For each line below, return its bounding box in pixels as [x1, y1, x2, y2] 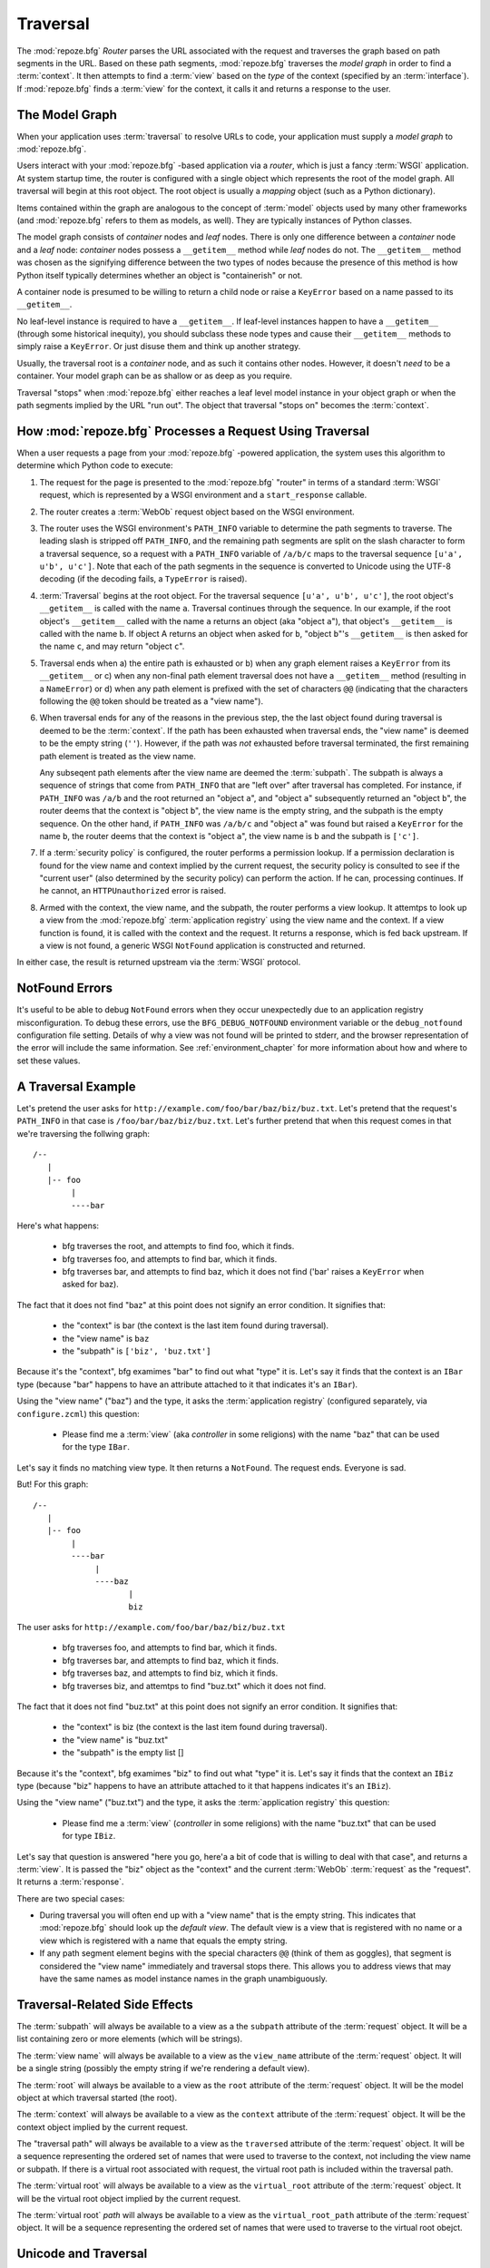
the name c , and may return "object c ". [39, 640, 185, 652]
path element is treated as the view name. [39, 750, 197, 761]
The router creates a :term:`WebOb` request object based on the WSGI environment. [39, 506, 356, 517]
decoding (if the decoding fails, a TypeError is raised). [39, 573, 248, 584]
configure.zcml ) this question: [16, 1408, 140, 1419]
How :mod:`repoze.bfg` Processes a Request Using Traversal [16, 423, 370, 439]
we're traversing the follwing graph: [16, 1128, 150, 1139]
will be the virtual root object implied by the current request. [16, 2193, 241, 2204]
